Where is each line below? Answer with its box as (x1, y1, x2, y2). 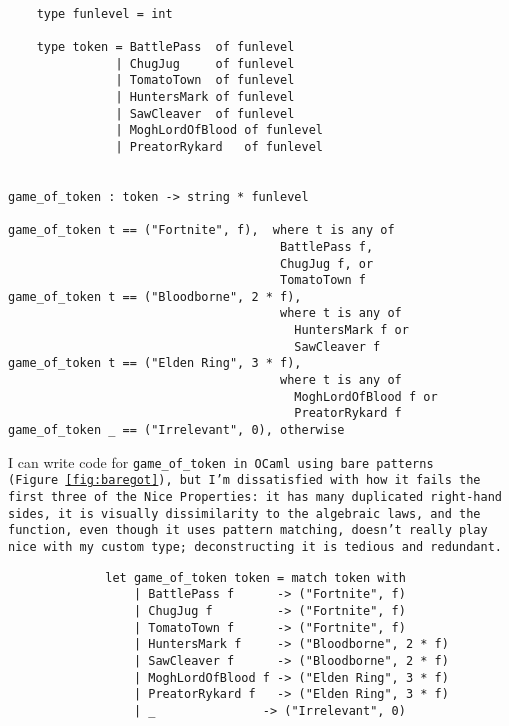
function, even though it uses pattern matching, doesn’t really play (8, 523, 488, 538)
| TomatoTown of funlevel (115, 73, 295, 88)
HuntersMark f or (294, 323, 409, 338)
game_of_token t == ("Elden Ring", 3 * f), (8, 356, 302, 371)
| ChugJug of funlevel (115, 56, 295, 71)
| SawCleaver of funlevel (115, 106, 295, 121)
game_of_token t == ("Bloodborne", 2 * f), (8, 289, 302, 304)
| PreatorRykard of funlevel (115, 139, 323, 154)
